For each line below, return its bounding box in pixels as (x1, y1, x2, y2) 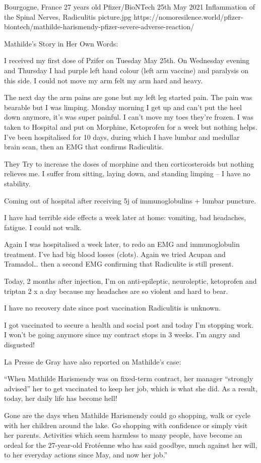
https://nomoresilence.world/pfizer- (134, 11, 243, 22)
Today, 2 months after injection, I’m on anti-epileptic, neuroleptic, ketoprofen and (4, 276, 257, 286)
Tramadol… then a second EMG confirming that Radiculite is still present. (4, 259, 234, 269)
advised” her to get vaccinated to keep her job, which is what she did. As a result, (4, 383, 257, 393)
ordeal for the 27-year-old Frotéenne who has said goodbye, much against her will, (4, 439, 257, 450)
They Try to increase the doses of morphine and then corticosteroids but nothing (4, 158, 254, 169)
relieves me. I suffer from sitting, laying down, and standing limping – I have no (4, 168, 250, 179)
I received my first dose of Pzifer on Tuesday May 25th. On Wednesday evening (4, 55, 250, 66)
